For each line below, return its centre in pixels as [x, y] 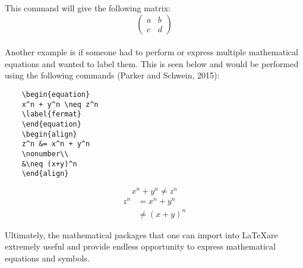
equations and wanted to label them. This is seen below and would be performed [152, 63]
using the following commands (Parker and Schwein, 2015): [112, 75]
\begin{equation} [56, 94]
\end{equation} [51, 124]
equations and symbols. [47, 258]
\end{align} [45, 174]
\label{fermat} [51, 114]
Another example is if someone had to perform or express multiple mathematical [151, 52]
